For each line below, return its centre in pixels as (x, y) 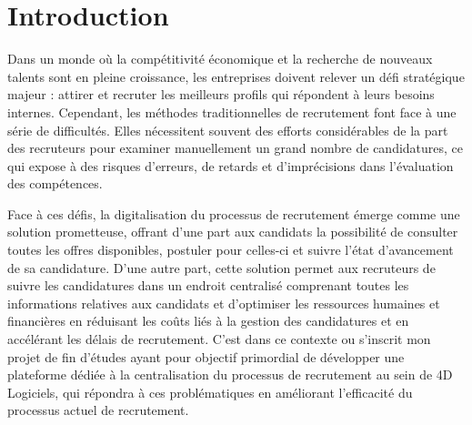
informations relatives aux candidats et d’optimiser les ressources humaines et (224, 303)
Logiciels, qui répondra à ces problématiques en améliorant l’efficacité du (210, 392)
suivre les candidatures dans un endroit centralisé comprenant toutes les (208, 285)
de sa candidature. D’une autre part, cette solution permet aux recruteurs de (221, 267)
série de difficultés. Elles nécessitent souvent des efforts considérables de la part (228, 130)
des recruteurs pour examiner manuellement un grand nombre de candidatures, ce (236, 148)
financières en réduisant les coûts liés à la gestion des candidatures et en (208, 321)
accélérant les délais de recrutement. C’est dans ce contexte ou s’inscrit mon (219, 339)
